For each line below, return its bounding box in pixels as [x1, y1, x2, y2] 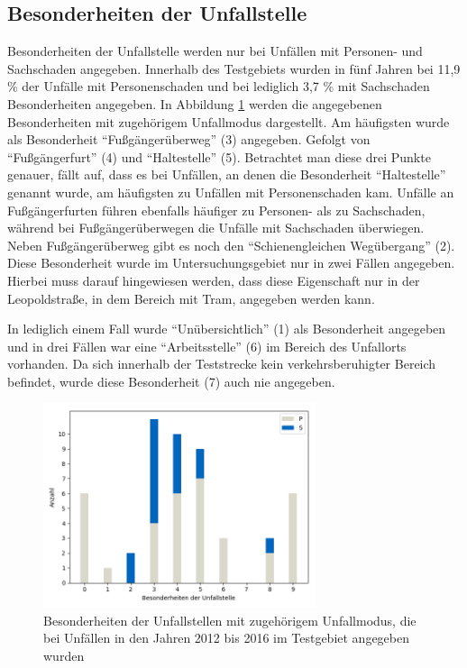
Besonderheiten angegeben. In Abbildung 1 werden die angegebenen [7, 94, 382, 113]
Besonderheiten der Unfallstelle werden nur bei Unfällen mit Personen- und [7, 41, 423, 60]
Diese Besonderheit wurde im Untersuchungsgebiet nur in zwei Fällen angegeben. [7, 253, 455, 272]
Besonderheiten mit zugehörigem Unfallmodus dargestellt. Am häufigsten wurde [7, 112, 450, 131]
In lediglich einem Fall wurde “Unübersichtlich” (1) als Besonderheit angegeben [7, 319, 446, 338]
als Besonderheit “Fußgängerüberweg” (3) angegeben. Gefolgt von [7, 130, 371, 149]
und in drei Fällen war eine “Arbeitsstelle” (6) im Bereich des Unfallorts [7, 336, 407, 355]
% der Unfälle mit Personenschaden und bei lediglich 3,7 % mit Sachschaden [7, 77, 430, 96]
